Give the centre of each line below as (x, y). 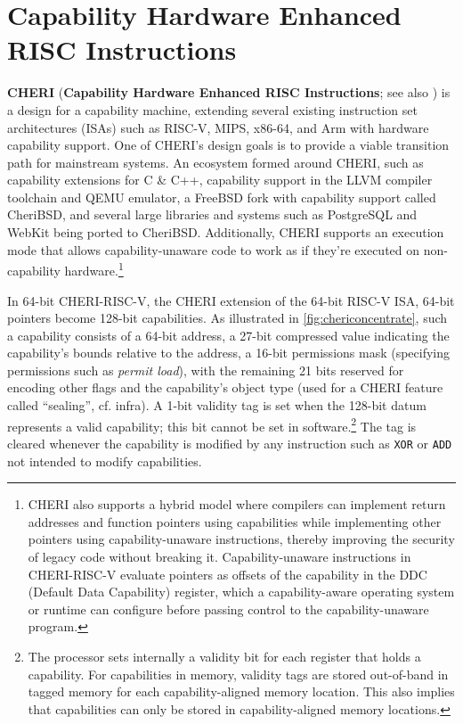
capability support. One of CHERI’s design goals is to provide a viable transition (228, 145)
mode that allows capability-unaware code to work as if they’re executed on (214, 249)
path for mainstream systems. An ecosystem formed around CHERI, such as (215, 162)
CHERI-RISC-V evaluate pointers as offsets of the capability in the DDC (227, 574)
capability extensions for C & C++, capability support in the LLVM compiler (220, 180)
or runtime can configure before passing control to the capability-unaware (228, 609)
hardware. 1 (94, 269)
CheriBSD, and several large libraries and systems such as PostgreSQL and (212, 214)
